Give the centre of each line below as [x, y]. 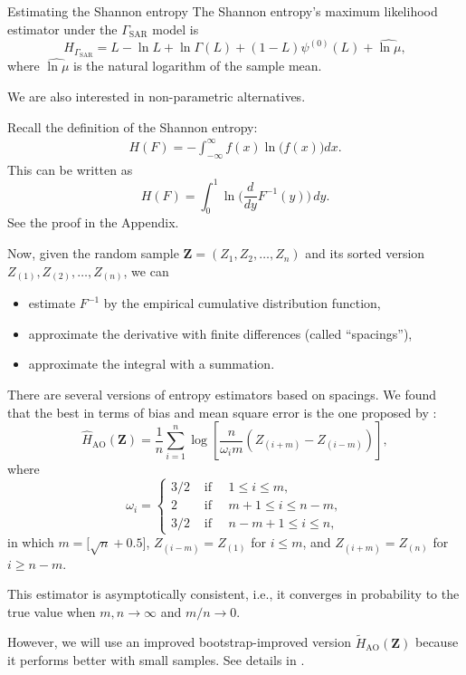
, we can [146, 270]
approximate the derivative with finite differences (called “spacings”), [220, 333]
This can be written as [70, 169]
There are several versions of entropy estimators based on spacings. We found [222, 394]
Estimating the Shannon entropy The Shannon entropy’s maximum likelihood [223, 11]
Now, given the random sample [93, 253]
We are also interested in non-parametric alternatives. [157, 96]
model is [176, 29]
